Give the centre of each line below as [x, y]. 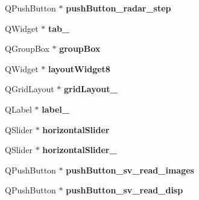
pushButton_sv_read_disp [125, 190]
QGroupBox [27, 48]
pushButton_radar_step [118, 8]
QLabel [18, 109]
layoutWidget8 [79, 68]
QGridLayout [30, 89]
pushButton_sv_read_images [130, 170]
